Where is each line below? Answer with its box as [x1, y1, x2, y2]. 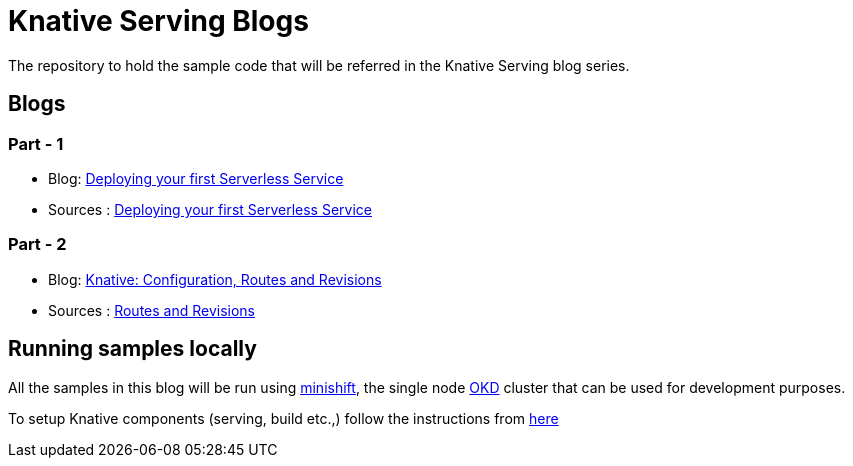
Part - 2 [8, 234, 67, 255]
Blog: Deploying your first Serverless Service [48, 169, 344, 187]
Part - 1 [8, 133, 64, 154]
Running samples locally [8, 336, 257, 362]
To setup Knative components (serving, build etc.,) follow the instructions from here [8, 409, 559, 427]
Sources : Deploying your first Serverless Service [48, 200, 372, 218]
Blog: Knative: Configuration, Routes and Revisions [48, 270, 382, 288]
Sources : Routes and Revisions [48, 301, 255, 319]
